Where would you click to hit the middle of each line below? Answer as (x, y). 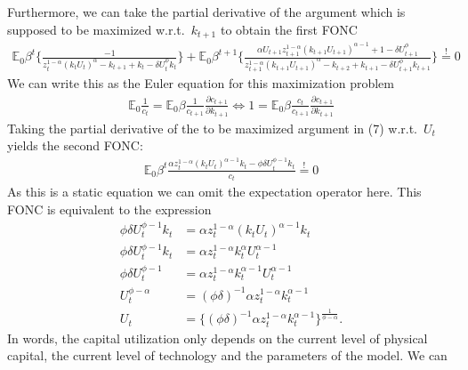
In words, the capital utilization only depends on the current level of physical (218, 338)
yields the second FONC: (75, 145)
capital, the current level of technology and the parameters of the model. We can (227, 355)
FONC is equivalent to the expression (109, 209)
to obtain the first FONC (289, 29)
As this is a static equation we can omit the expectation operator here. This (214, 192)
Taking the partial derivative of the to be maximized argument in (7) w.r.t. (213, 128)
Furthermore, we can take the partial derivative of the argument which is (206, 12)
